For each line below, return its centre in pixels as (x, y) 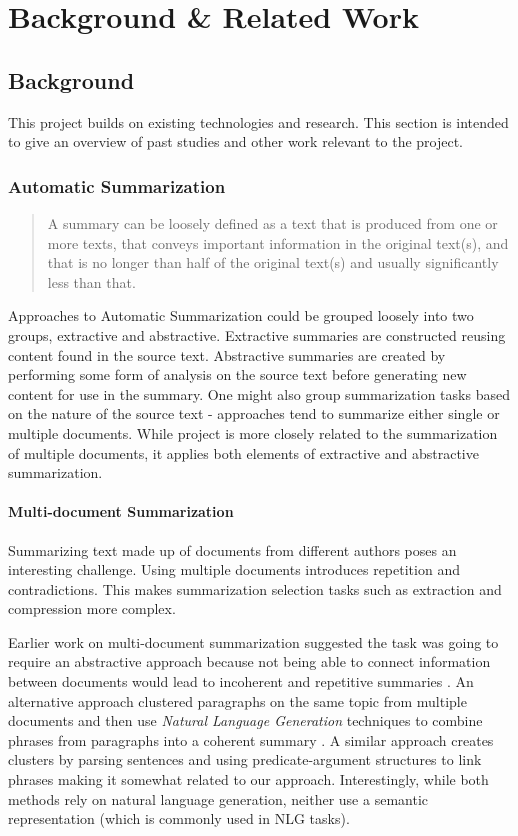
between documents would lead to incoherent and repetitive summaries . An (241, 681)
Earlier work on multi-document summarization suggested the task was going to (253, 641)
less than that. (91, 281)
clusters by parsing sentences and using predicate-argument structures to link (245, 759)
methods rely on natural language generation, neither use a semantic (218, 798)
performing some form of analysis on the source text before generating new (237, 374)
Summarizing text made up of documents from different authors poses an (232, 549)
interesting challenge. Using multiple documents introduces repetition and (234, 569)
